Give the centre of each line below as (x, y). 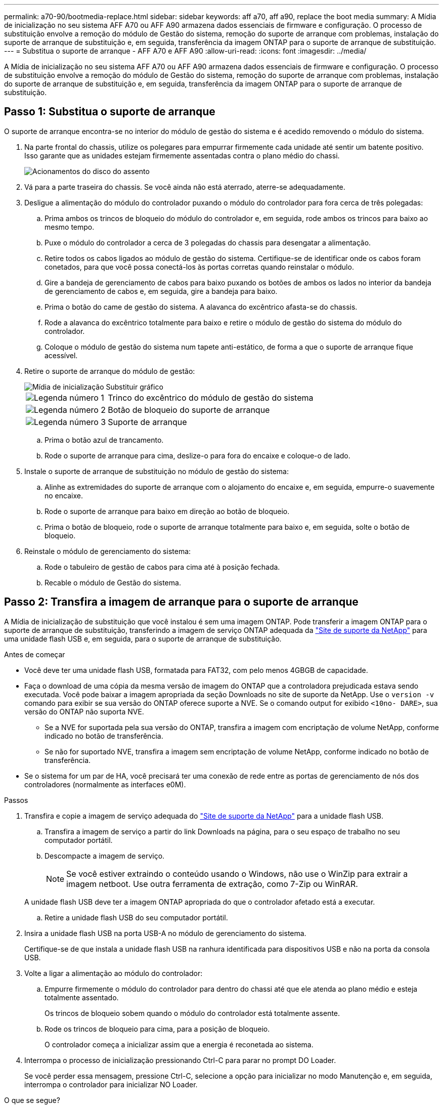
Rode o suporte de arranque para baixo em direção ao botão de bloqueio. (167, 511)
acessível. (61, 355)
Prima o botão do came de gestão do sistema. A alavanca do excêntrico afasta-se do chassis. (201, 307)
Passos (16, 800)
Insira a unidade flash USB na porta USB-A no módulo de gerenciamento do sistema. (165, 933)
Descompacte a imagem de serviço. (105, 856)
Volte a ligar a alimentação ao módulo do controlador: (114, 973)
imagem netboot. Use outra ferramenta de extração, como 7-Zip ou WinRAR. (212, 884)
